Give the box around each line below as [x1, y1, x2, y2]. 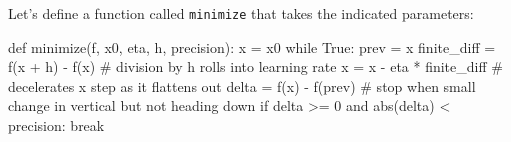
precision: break [8, 115, 105, 136]
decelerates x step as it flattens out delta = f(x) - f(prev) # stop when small [8, 75, 476, 96]
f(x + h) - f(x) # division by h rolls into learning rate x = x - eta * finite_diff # [8, 56, 503, 77]
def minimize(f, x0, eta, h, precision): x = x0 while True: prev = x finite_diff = [8, 36, 496, 57]
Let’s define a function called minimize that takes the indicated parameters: [8, 3, 474, 23]
